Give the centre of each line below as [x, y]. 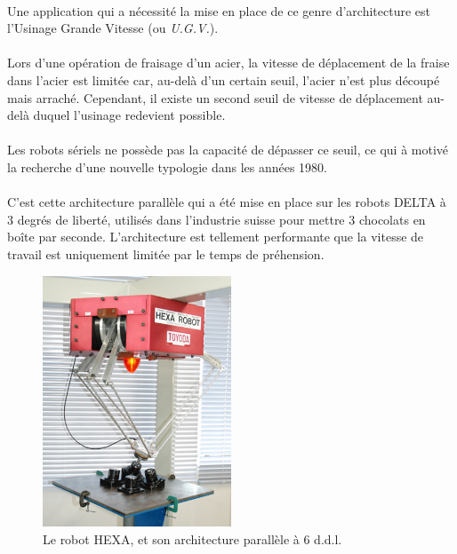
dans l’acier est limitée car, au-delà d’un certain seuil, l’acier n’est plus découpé [224, 79]
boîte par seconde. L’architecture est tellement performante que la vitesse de [216, 237]
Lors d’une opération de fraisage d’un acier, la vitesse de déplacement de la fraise [228, 63]
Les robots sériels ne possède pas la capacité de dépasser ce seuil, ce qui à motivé [228, 150]
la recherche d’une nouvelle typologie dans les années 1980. [168, 166]
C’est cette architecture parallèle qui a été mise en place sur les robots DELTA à [227, 202]
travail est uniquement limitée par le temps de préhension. [166, 253]
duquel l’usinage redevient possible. [129, 115]
